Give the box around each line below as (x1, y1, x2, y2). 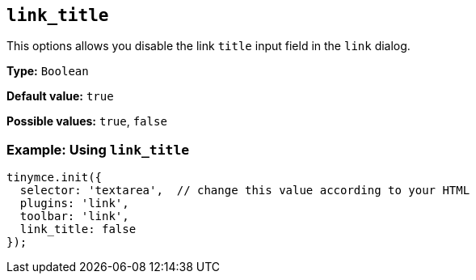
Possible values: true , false (6, 114, 167, 129)
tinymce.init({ (6, 171, 103, 185)
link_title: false (19, 223, 137, 236)
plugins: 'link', (19, 197, 129, 210)
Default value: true (6, 89, 114, 104)
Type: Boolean (6, 64, 89, 78)
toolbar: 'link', (19, 210, 129, 223)
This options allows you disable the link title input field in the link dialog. (6, 39, 411, 53)
